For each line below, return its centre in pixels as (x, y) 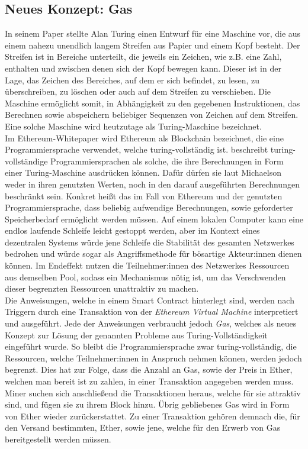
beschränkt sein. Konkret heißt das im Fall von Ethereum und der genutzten (144, 196)
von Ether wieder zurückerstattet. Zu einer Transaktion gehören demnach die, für (153, 416)
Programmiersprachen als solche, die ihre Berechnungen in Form (167, 161)
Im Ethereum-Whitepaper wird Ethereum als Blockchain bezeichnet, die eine (144, 138)
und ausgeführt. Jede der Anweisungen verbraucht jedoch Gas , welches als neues (151, 323)
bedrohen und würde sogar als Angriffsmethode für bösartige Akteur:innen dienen (153, 253)
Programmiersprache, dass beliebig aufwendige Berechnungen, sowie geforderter (149, 207)
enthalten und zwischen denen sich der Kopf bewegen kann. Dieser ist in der (143, 68)
